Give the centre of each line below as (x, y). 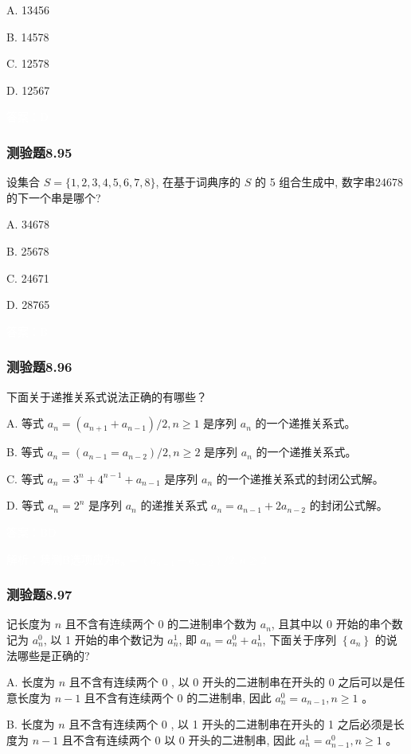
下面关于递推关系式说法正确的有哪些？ (107, 396)
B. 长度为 (31, 724)
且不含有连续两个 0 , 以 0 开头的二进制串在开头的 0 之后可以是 (231, 682)
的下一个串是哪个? (54, 197)
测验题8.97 (39, 594)
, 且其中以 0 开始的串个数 (337, 624)
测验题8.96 (39, 367)
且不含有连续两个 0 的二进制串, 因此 (178, 697)
